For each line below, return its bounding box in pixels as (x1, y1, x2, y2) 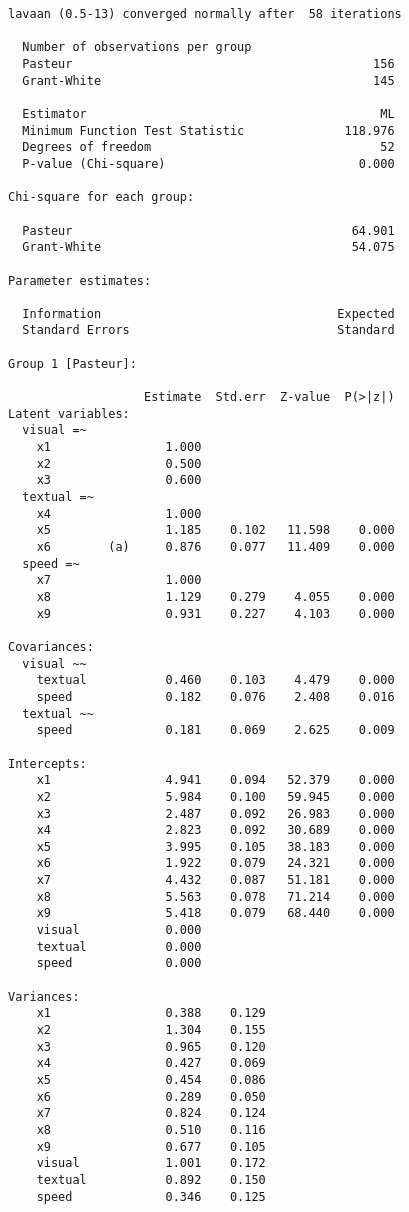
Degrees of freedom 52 (22, 140, 395, 155)
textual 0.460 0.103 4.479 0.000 (36, 673, 395, 688)
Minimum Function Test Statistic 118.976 (22, 123, 395, 138)
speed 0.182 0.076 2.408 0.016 (36, 689, 395, 704)
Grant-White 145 (22, 73, 395, 88)
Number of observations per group (22, 40, 252, 55)
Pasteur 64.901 (22, 223, 395, 238)
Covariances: (8, 639, 94, 654)
